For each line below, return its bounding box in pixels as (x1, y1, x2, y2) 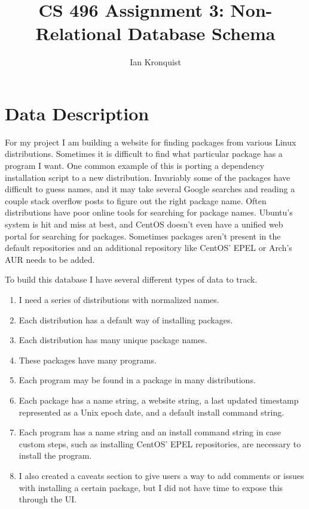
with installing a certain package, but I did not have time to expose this (19, 481, 283, 493)
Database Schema (127, 21, 276, 46)
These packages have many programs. (19, 353, 157, 366)
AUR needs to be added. (5, 253, 95, 265)
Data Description (5, 101, 149, 125)
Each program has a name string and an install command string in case (19, 426, 282, 438)
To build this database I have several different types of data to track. (5, 273, 258, 286)
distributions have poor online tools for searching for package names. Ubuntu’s (5, 206, 293, 219)
